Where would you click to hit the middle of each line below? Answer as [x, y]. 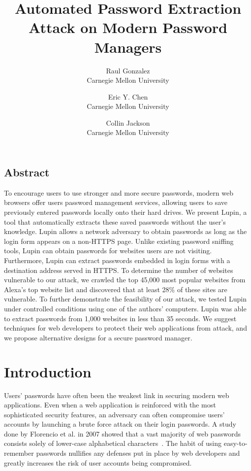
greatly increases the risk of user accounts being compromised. [98, 462]
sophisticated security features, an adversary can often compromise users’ [114, 414]
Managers [128, 47]
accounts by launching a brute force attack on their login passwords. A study [120, 424]
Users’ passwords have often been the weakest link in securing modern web [117, 395]
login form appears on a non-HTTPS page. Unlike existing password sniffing [119, 241]
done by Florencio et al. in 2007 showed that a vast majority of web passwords [122, 433]
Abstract [27, 172]
